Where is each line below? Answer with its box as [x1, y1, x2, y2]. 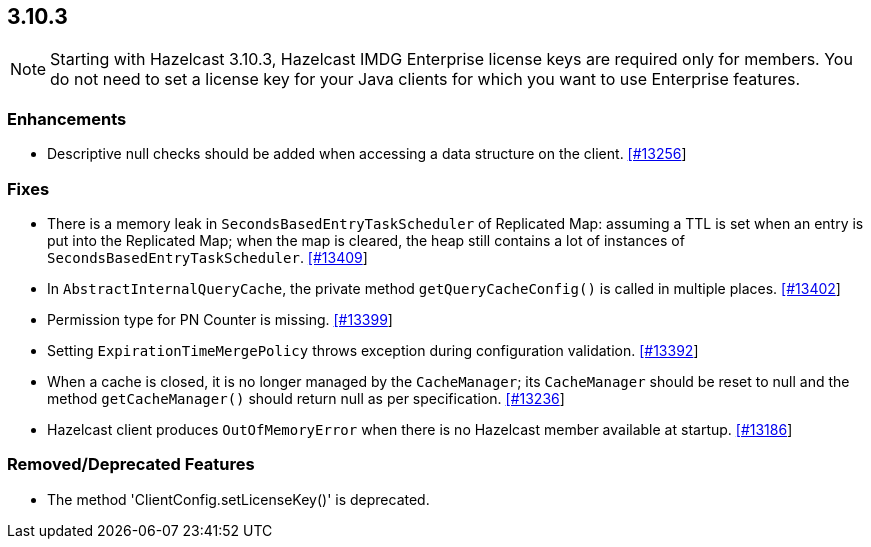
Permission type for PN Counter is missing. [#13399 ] [47, 310, 393, 328]
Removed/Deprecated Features [7, 454, 255, 475]
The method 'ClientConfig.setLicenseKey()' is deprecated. [47, 490, 430, 508]
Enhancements [7, 108, 127, 129]
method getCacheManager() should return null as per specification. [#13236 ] [47, 389, 565, 407]
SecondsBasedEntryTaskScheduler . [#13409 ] [47, 248, 368, 266]
